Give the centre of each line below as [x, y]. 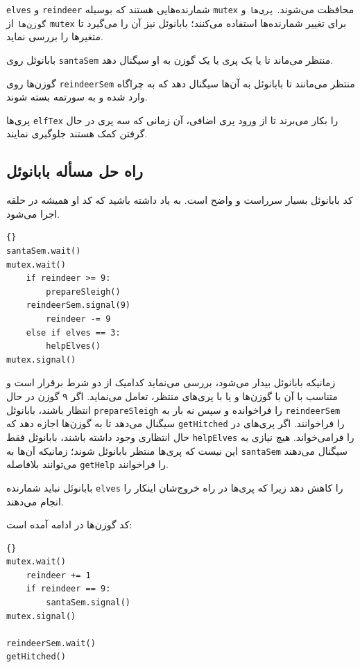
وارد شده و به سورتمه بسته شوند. [77, 97]
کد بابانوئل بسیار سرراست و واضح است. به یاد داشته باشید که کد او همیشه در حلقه [180, 200]
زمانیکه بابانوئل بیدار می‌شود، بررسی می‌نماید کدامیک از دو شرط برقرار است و [171, 382]
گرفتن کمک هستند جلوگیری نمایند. [77, 133]
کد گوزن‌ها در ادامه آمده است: [69, 525]
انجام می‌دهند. [35, 501]
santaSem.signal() [88, 603]
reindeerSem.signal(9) [78, 305]
